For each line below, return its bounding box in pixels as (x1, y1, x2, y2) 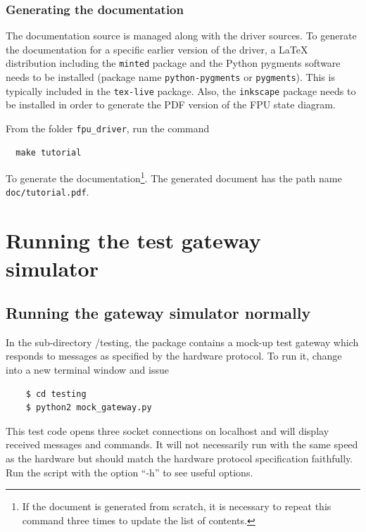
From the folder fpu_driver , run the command (6, 120, 210, 135)
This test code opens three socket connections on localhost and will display (6, 423, 329, 438)
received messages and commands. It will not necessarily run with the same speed (6, 437, 358, 452)
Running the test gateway (6, 226, 261, 255)
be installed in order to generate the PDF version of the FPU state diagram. (6, 97, 336, 112)
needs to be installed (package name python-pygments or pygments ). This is (6, 70, 335, 84)
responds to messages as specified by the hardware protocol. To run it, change (6, 348, 342, 363)
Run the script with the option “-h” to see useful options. (6, 464, 253, 479)
